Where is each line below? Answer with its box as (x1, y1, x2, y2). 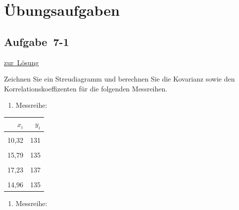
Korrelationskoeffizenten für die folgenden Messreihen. (4, 83, 168, 93)
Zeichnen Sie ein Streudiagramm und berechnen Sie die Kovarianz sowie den (4, 74, 235, 84)
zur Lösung (4, 57, 39, 67)
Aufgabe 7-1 (4, 34, 69, 49)
